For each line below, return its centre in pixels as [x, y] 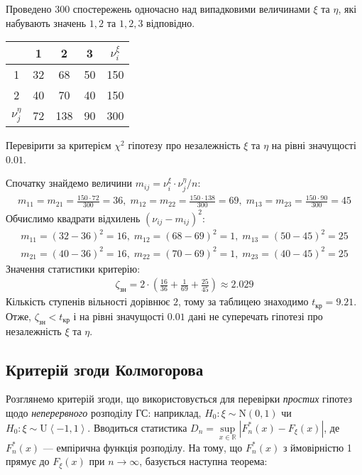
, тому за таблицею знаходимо [243, 301]
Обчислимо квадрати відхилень [73, 218]
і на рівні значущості [119, 316]
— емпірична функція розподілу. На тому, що [143, 447]
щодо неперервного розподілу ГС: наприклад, [104, 413]
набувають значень [46, 22]
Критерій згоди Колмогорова [105, 369]
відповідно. [171, 22]
